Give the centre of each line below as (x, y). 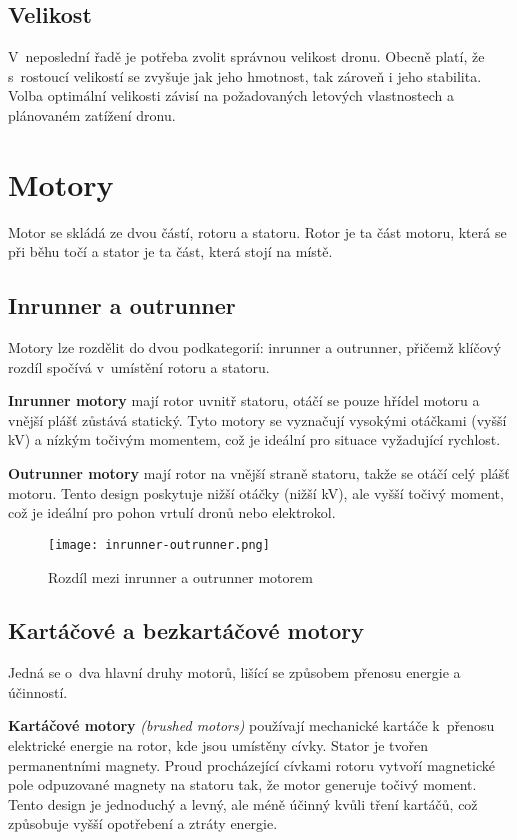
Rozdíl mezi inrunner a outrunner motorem (180, 576)
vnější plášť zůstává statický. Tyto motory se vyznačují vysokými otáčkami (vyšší (257, 419)
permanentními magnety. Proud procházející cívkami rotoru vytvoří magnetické (251, 764)
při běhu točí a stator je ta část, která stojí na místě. (170, 251)
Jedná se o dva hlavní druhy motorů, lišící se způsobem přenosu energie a (234, 672)
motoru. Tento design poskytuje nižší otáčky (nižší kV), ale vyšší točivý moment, (256, 492)
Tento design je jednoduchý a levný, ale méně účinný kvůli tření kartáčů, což (243, 803)
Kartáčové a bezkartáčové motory (186, 630)
